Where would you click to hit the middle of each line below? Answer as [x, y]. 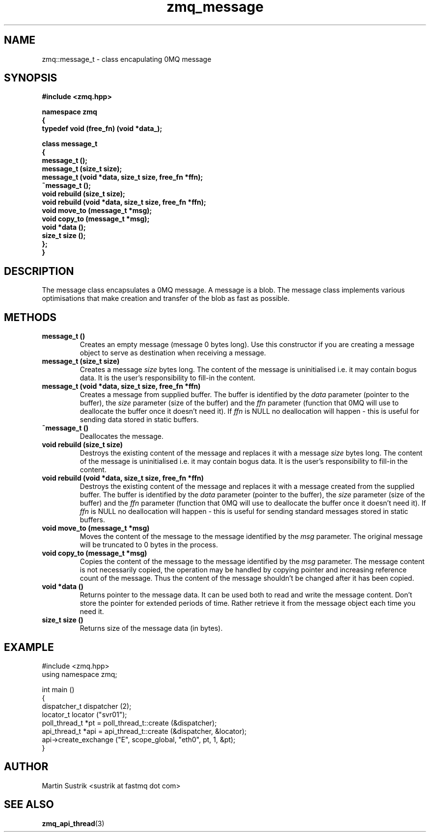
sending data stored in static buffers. [139, 420]
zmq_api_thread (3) [73, 823]
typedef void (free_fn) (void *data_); [102, 129]
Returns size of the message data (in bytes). [151, 628]
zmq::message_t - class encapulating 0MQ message [127, 59]
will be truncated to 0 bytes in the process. [149, 545]
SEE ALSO [29, 805]
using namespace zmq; [80, 674]
